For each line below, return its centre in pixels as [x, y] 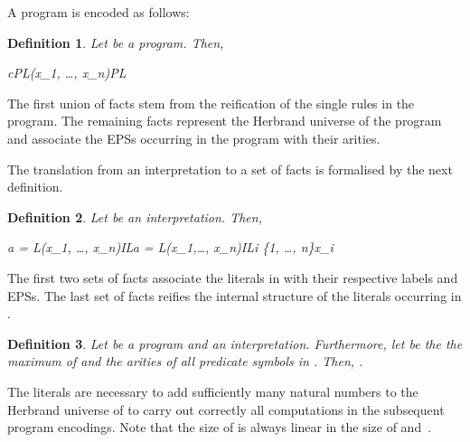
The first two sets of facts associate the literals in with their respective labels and [233, 277]
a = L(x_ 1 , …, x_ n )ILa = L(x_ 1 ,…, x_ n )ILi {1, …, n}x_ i [170, 247]
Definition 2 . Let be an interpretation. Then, [135, 216]
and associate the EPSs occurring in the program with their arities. [194, 138]
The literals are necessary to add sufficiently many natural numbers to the [213, 391]
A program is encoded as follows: [99, 12]
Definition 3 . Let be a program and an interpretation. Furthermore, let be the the [235, 343]
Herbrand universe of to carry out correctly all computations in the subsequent [226, 409]
